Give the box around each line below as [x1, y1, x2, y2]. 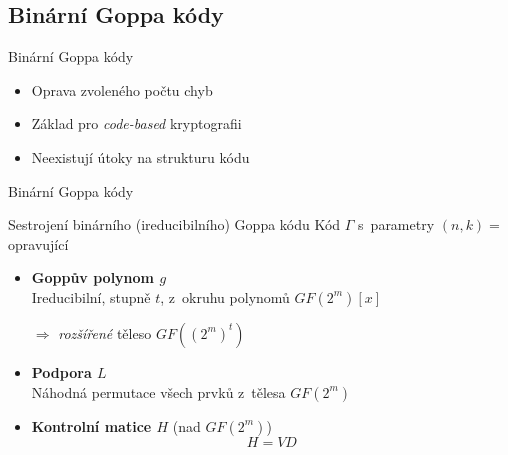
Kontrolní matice [31, 415, 152, 436]
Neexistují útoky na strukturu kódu [31, 146, 250, 167]
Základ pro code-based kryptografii [31, 113, 242, 134]
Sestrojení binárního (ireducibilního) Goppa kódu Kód [8, 214, 341, 235]
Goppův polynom [31, 267, 155, 288]
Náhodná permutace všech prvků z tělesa [31, 381, 286, 402]
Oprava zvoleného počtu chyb [31, 79, 213, 100]
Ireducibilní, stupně [31, 286, 151, 307]
